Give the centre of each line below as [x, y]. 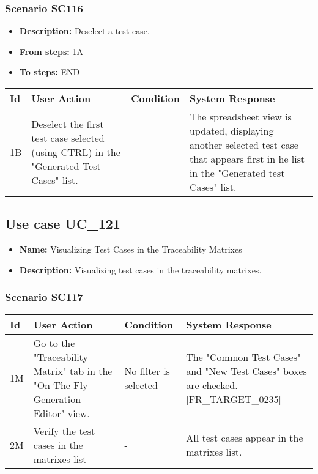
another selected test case [244, 145]
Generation [57, 399]
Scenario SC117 [44, 297]
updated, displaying [231, 131]
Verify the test [64, 431]
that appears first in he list [247, 159]
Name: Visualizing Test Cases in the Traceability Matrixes [131, 249]
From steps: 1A [51, 51]
